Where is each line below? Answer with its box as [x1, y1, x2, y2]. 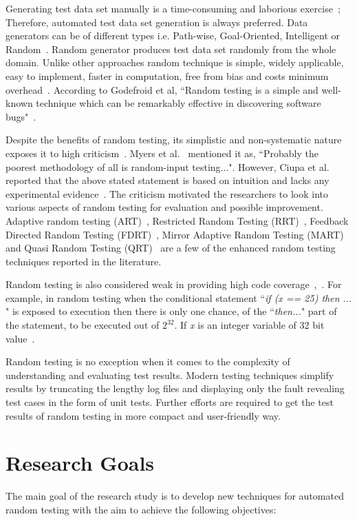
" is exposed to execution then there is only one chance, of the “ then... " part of [6, 304, 337, 318]
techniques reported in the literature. [6, 254, 162, 268]
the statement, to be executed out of [6, 318, 160, 332]
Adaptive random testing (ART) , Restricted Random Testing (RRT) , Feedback [6, 213, 349, 227]
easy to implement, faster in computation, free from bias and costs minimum [6, 68, 329, 83]
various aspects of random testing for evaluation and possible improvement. [6, 200, 323, 214]
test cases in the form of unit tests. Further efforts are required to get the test [6, 395, 334, 409]
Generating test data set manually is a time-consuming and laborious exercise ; [6, 1, 340, 15]
